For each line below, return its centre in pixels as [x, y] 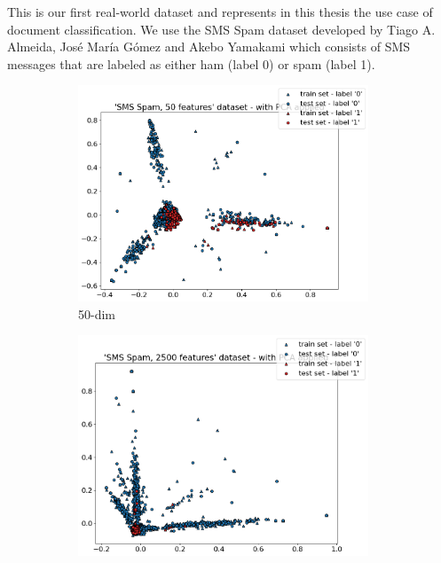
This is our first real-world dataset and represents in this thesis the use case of [220, 12]
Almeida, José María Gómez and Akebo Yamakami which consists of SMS [209, 47]
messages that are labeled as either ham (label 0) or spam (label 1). [191, 63]
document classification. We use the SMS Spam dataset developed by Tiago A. [221, 29]
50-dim [97, 313]
